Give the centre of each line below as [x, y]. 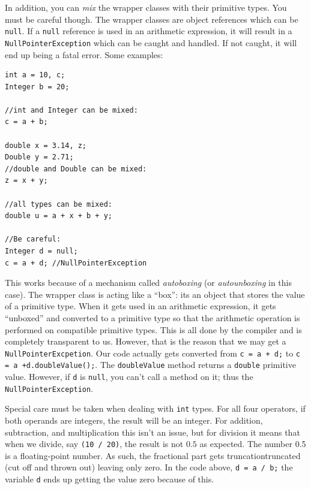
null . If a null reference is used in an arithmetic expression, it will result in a [149, 31]
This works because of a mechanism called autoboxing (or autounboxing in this [149, 283]
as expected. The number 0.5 [253, 444]
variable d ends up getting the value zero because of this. [110, 479]
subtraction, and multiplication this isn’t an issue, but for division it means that [152, 432]
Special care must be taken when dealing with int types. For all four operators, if [155, 408]
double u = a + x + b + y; [59, 216]
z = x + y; [26, 181]
